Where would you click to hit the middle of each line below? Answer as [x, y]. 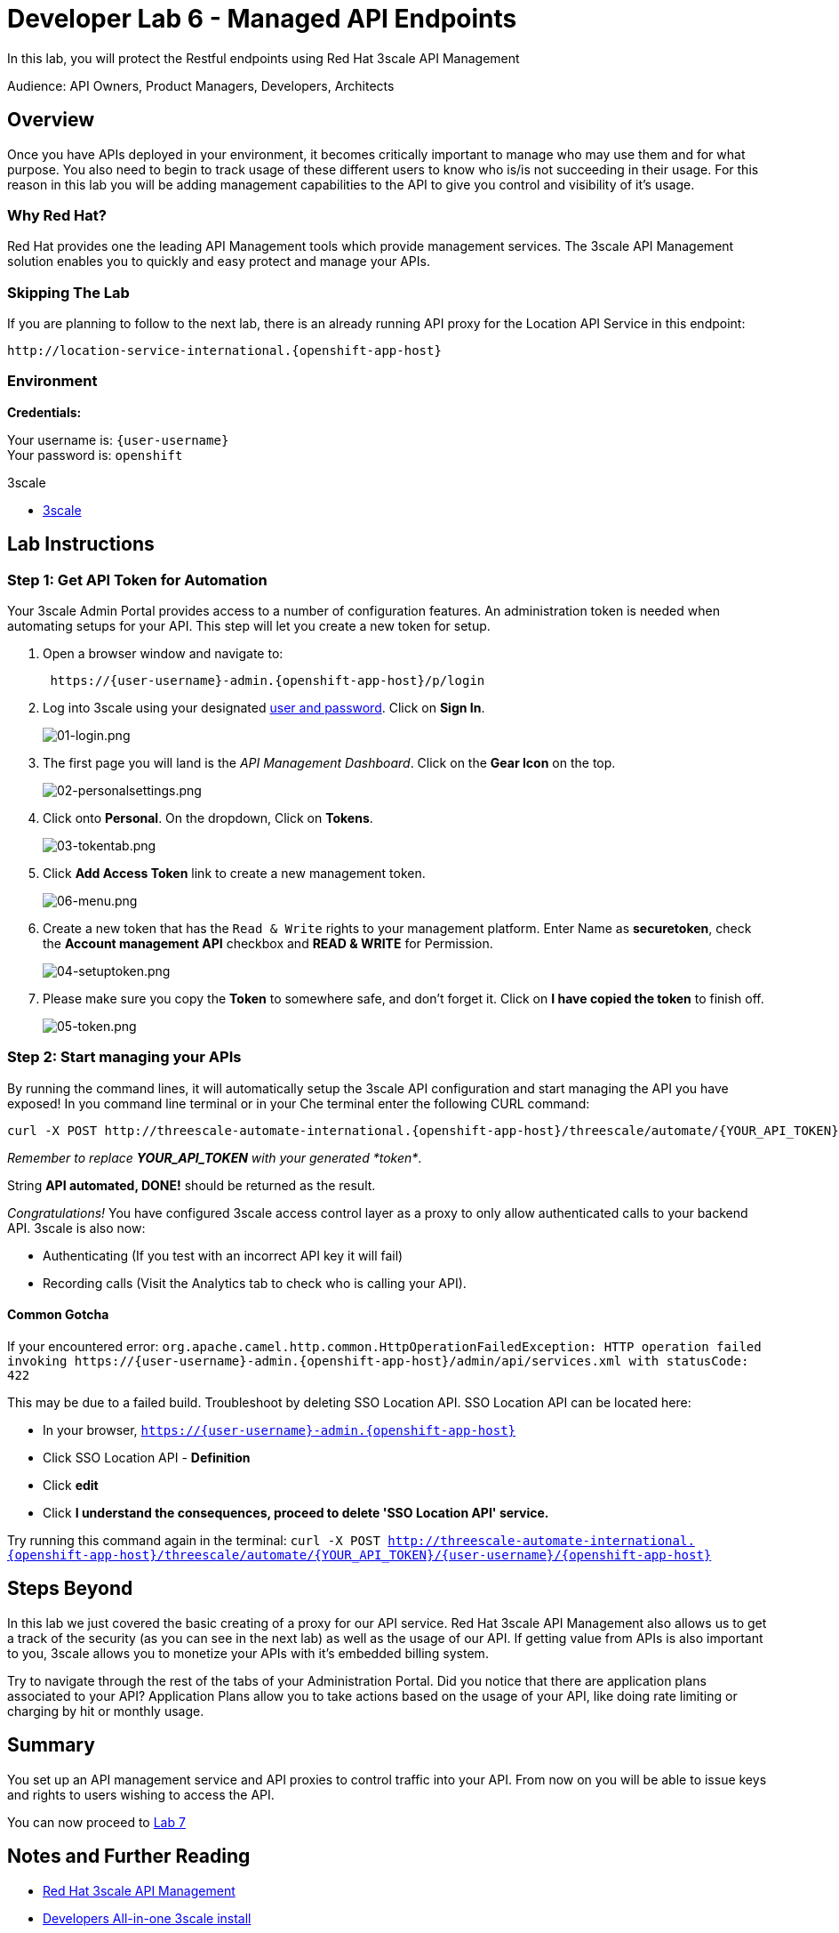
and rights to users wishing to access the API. [141, 1794]
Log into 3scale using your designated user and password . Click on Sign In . [264, 708]
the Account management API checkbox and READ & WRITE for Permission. [268, 944]
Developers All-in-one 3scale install [147, 1918]
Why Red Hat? [57, 215]
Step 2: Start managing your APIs [124, 1057]
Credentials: [44, 412]
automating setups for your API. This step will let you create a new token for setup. [249, 626]
